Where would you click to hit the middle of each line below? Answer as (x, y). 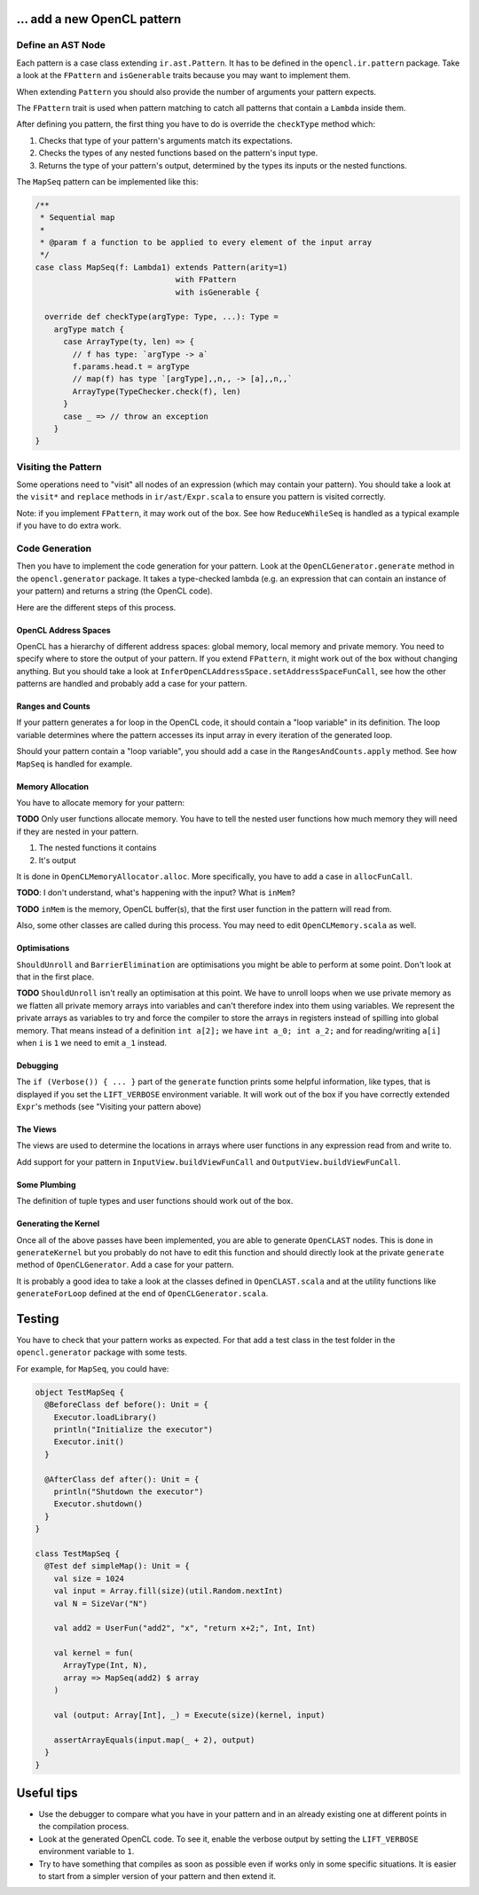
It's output (57, 860)
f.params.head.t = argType (131, 366)
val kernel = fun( (94, 1653)
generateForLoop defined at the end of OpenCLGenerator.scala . (142, 1293)
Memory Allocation (52, 786)
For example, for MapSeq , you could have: (93, 1368)
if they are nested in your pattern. (78, 831)
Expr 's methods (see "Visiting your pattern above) (109, 1107)
